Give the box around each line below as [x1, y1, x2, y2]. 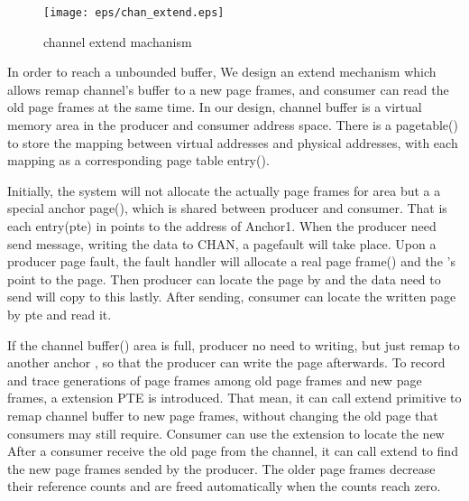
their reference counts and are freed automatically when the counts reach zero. [7, 477, 441, 496]
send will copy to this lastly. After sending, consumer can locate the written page [7, 287, 456, 306]
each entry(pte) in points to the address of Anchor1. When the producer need [7, 217, 437, 235]
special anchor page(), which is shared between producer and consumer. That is [7, 199, 447, 218]
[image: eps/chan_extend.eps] [43, 6, 225, 19]
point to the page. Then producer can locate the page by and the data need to [7, 269, 441, 288]
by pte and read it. [7, 304, 112, 323]
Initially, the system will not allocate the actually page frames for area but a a [7, 181, 441, 199]
